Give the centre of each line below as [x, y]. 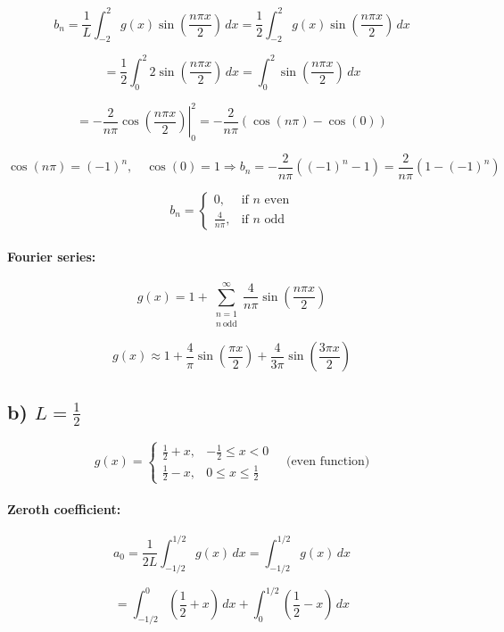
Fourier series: [52, 256]
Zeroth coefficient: [64, 509]
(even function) [328, 462]
